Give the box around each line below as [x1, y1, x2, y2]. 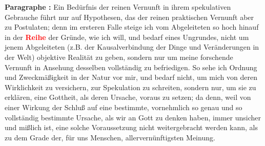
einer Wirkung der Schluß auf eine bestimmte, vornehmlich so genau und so [5, 101, 242, 112]
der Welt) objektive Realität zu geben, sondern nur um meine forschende [5, 51, 233, 62]
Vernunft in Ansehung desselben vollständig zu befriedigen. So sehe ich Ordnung [5, 61, 257, 72]
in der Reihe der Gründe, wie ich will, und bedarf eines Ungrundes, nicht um [5, 31, 249, 42]
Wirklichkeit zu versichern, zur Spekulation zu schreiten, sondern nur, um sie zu [5, 81, 256, 92]
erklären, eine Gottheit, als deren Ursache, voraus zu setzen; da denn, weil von [5, 92, 251, 102]
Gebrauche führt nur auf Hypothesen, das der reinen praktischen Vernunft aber [5, 11, 254, 22]
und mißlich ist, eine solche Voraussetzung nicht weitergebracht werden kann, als [5, 122, 258, 133]
